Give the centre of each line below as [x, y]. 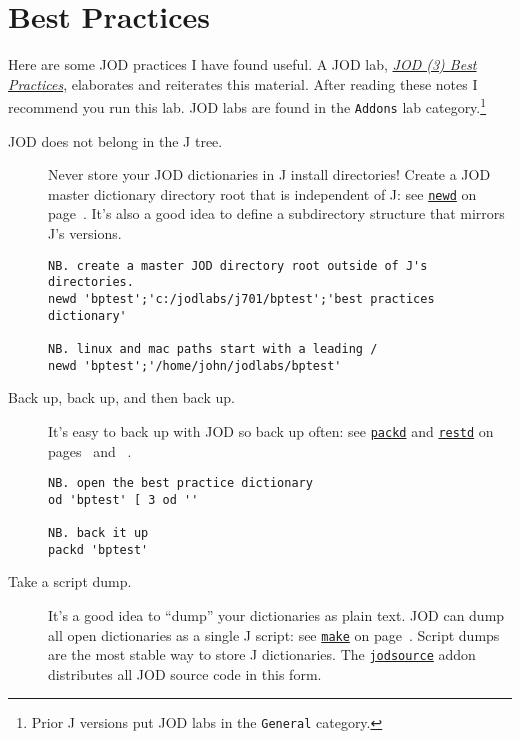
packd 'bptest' [98, 549]
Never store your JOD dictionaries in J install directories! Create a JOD [269, 174]
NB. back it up [98, 533]
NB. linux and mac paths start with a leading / [213, 348]
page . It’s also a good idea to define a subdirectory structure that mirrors [276, 213]
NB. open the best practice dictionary [180, 483]
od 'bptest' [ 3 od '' [123, 499]
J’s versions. [85, 233]
